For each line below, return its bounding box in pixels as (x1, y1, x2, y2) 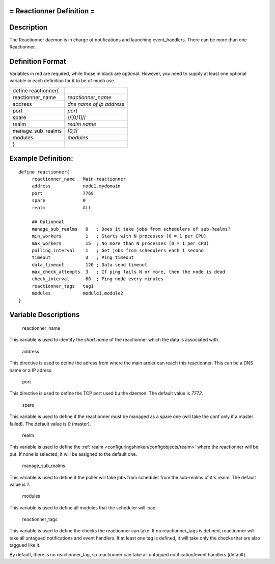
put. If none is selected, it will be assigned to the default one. (9, 451, 137, 457)
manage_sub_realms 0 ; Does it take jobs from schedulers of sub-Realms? (32, 226, 231, 232)
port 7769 (32, 190, 94, 196)
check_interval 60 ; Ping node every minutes (32, 276, 164, 282)
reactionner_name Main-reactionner (32, 176, 126, 182)
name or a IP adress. (9, 367, 53, 373)
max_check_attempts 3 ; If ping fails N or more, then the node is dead (32, 269, 226, 275)
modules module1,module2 (32, 290, 123, 296)
